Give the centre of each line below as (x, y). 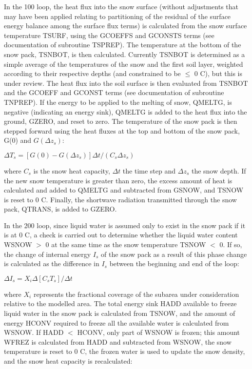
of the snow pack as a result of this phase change (174, 254)
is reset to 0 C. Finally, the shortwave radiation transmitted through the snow (120, 199)
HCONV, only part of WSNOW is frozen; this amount (159, 332)
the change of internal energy (48, 254)
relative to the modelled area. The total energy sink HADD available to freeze (120, 303)
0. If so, (231, 244)
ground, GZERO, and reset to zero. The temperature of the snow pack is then (121, 121)
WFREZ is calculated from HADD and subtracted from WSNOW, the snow (118, 341)
